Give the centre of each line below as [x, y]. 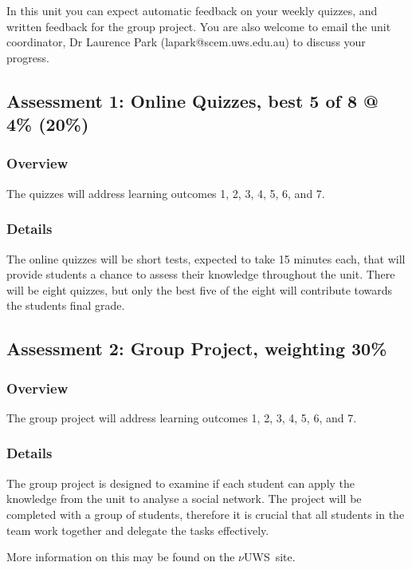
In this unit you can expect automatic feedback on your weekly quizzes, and [192, 10]
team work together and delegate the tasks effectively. [138, 530]
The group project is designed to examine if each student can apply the [181, 483]
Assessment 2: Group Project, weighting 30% [197, 348]
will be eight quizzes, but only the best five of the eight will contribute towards [200, 289]
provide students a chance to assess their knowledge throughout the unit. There [201, 274]
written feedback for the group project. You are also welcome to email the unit [199, 26]
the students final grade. [66, 305]
